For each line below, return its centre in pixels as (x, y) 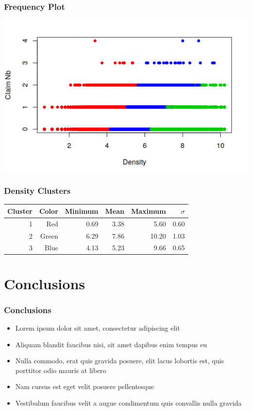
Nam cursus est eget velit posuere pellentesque (85, 386)
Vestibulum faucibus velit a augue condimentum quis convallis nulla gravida (128, 403)
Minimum (82, 211)
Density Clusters (37, 191)
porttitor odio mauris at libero (61, 370)
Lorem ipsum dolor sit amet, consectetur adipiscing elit (98, 328)
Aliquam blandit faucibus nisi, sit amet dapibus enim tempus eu (111, 344)
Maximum (148, 211)
